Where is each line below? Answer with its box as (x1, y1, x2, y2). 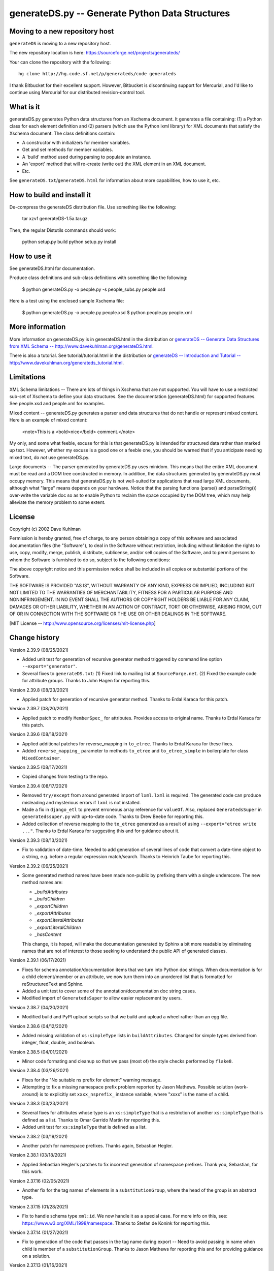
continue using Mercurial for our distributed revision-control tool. (9, 89, 145, 96)
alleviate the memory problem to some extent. (9, 499, 106, 505)
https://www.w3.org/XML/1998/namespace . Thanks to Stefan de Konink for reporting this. (22, 1220, 211, 1226)
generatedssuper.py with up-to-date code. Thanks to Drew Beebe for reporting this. (22, 813, 204, 820)
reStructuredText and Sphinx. (22, 981, 84, 987)
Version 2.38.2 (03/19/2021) (9, 1133, 68, 1139)
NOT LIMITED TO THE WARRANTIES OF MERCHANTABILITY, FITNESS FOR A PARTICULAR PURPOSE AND (9, 590, 233, 596)
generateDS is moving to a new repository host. (9, 41, 111, 47)
